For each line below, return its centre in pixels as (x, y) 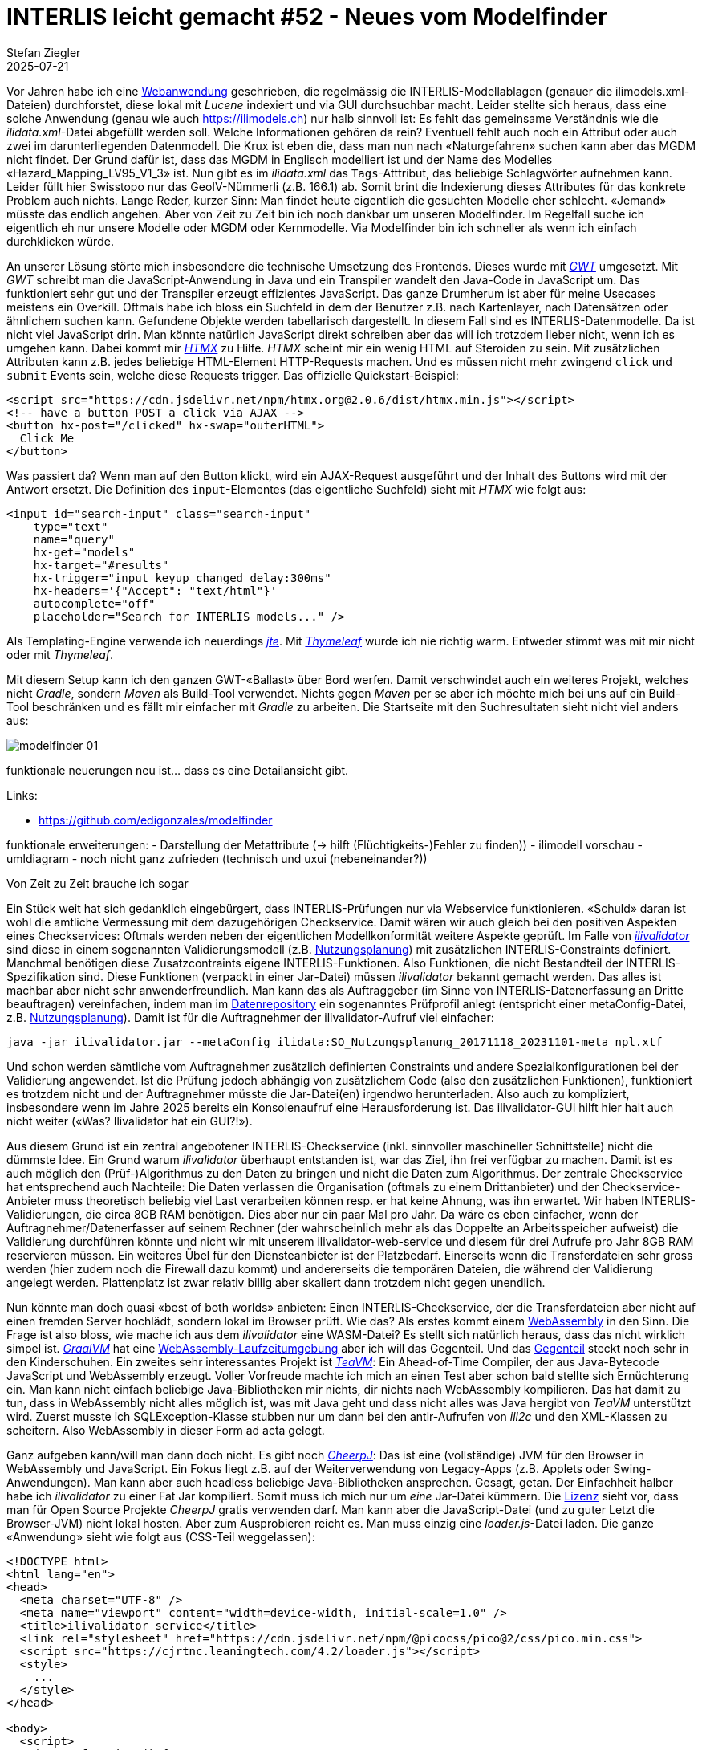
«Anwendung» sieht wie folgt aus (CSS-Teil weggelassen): (161, 1536)
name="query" (74, 539)
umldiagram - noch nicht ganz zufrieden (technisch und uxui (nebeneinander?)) (217, 858)
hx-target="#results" (101, 565)
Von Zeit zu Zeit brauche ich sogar (97, 883)
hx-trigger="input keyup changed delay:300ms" (182, 578)
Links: (22, 795)
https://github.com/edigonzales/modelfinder (156, 820)
